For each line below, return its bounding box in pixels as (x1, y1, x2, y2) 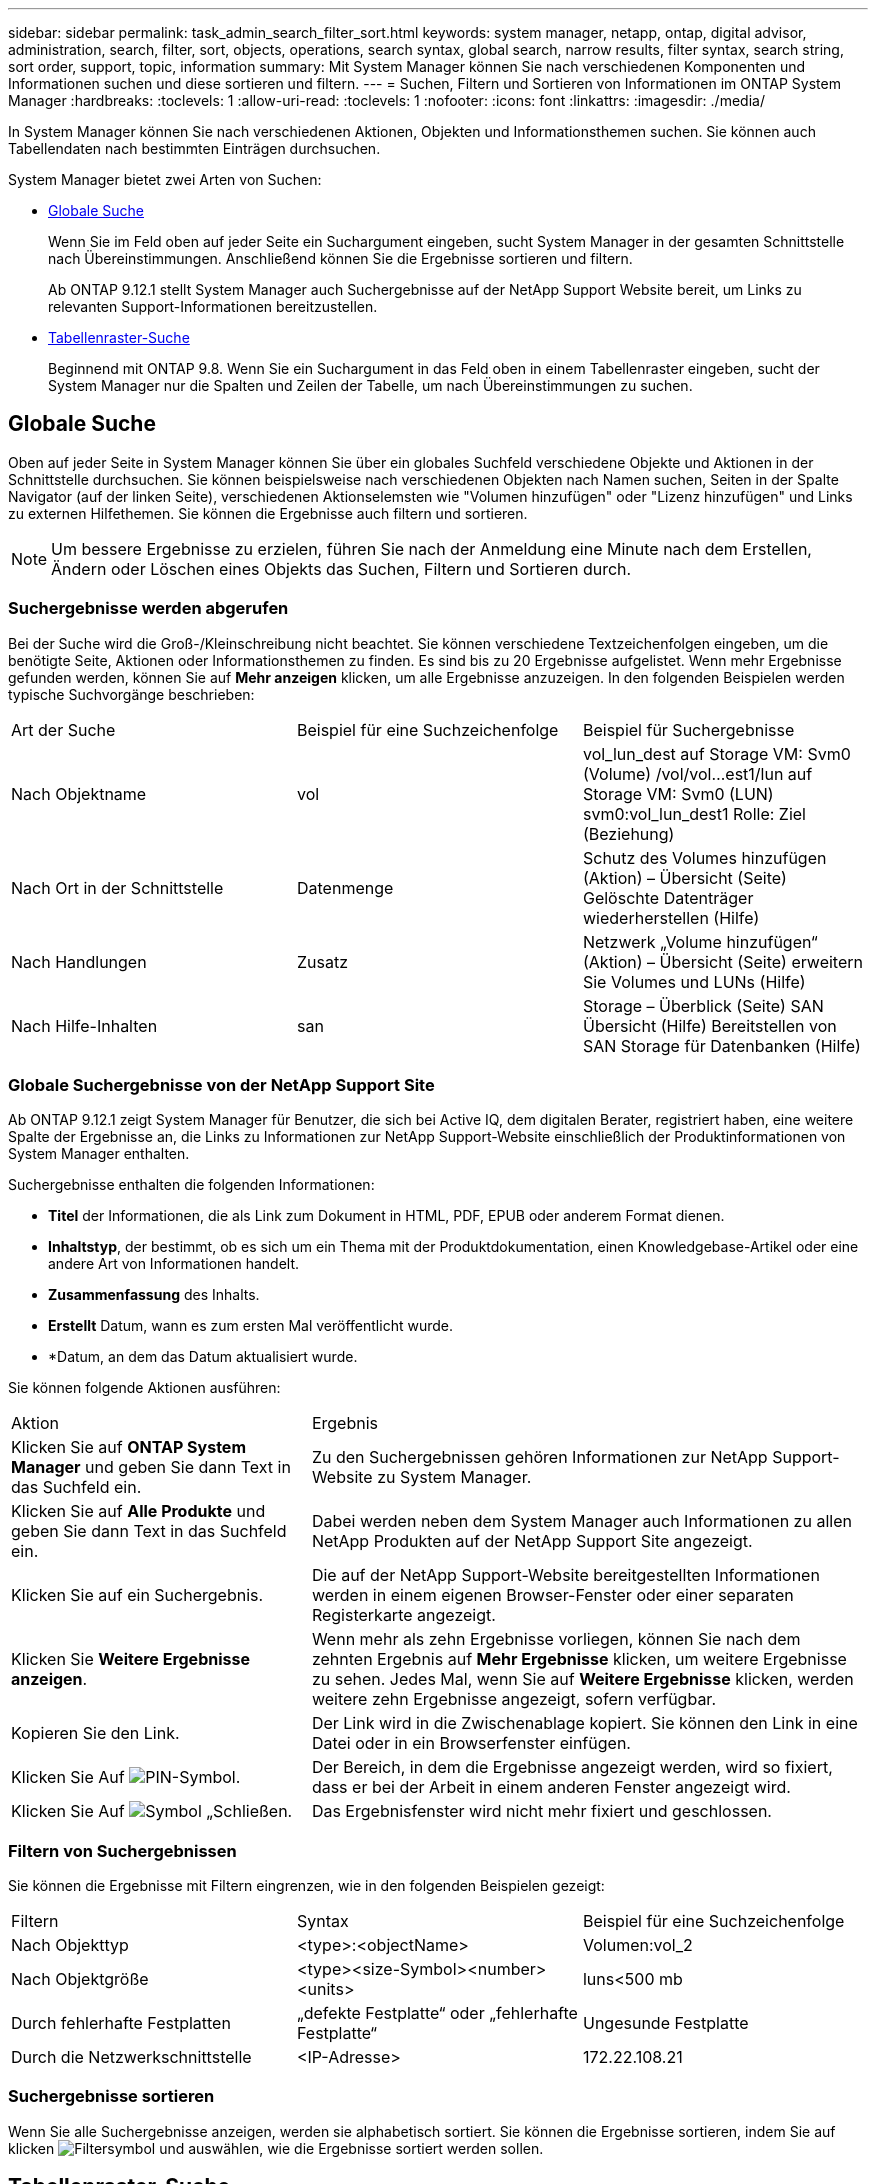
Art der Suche (11, 719, 116, 740)
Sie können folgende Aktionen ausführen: (8, 1379, 281, 1397)
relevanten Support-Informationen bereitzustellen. (48, 298, 378, 315)
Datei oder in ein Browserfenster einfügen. (311, 1733, 631, 1754)
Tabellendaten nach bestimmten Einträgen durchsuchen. (8, 140, 381, 157)
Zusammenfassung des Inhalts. (48, 1286, 260, 1304)
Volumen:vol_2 (582, 1935, 693, 1956)
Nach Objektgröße (11, 1969, 149, 1990)
